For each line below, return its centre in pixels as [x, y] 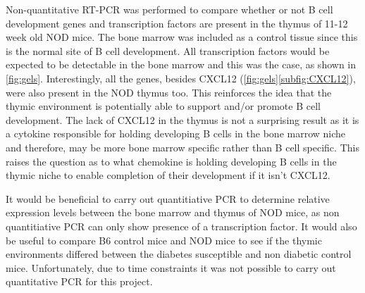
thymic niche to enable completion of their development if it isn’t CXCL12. [168, 175]
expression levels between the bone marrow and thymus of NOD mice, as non [173, 212]
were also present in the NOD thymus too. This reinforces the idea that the [169, 92]
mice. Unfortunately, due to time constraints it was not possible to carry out [171, 267]
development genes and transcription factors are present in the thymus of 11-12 [177, 23]
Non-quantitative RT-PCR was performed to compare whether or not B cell [169, 9]
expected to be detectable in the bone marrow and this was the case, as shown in [181, 64]
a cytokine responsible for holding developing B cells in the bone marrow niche [176, 133]
